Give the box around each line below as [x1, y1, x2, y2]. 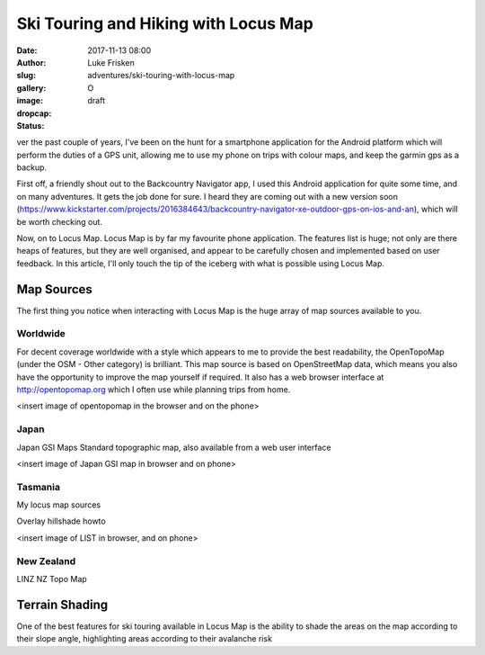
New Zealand [16, 554, 76, 567]
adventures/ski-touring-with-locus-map [87, 70, 235, 81]
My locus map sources [16, 499, 101, 510]
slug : [16, 70, 36, 81]
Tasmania [16, 480, 60, 493]
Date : [16, 45, 38, 56]
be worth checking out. [16, 216, 103, 227]
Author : [16, 57, 47, 67]
